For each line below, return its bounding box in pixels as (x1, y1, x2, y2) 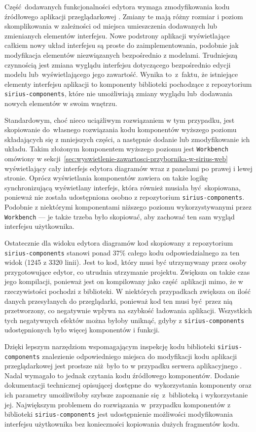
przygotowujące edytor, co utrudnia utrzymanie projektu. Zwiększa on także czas (4, 266, 250, 277)
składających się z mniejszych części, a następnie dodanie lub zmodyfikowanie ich (4, 134, 250, 144)
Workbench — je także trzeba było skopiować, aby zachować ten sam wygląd (4, 211, 235, 221)
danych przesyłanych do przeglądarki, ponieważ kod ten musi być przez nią (4, 295, 233, 306)
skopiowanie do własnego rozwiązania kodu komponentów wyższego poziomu (4, 124, 237, 135)
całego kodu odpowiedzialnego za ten (128, 247, 240, 257)
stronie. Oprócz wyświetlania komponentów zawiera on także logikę (4, 173, 208, 183)
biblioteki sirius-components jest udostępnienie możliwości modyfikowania (4, 409, 233, 419)
